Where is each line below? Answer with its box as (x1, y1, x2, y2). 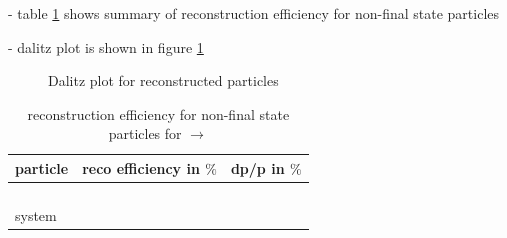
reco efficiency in (82, 157, 200, 178)
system (15, 204, 57, 225)
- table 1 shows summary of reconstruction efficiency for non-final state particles (8, 3, 500, 23)
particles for (108, 123, 182, 144)
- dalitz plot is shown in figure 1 (8, 36, 204, 57)
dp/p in (230, 157, 285, 178)
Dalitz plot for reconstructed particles (48, 70, 279, 91)
